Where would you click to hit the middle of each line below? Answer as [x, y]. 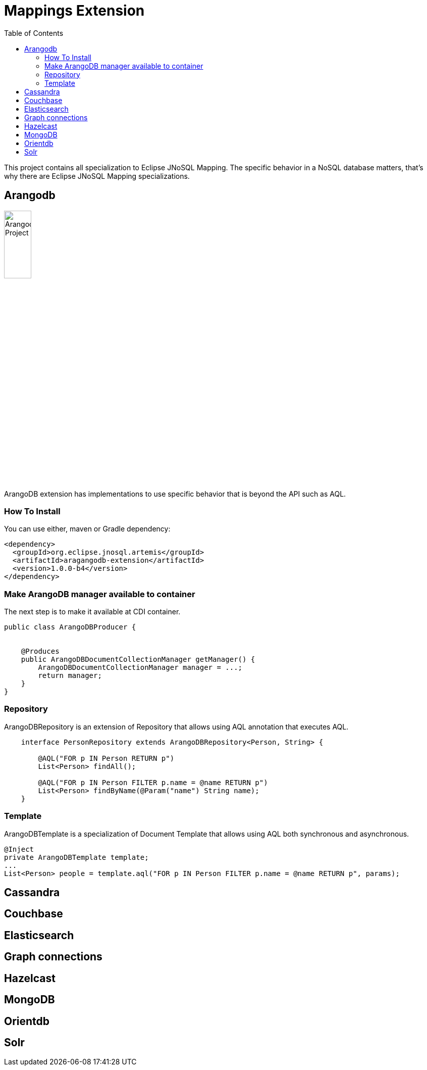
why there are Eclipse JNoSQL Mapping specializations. [97, 176]
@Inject [19, 849]
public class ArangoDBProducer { [70, 627]
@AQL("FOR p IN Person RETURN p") [106, 758]
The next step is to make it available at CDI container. [92, 612]
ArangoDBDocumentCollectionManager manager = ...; [140, 668]
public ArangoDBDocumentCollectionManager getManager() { [138, 660]
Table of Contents [34, 33]
